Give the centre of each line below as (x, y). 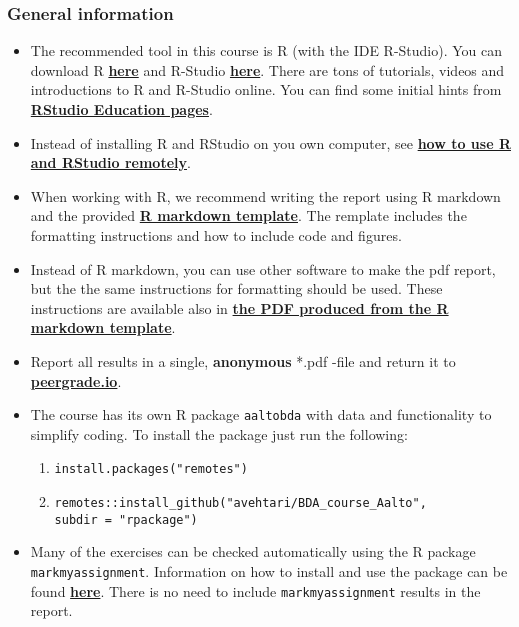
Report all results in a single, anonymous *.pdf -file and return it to (243, 360)
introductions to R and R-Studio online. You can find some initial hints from (266, 89)
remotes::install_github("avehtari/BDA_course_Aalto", (240, 503)
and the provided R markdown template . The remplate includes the (248, 215)
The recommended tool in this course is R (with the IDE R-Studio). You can (266, 50)
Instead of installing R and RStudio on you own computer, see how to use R (270, 142)
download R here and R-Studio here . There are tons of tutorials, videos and (267, 69)
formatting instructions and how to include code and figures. (216, 234)
